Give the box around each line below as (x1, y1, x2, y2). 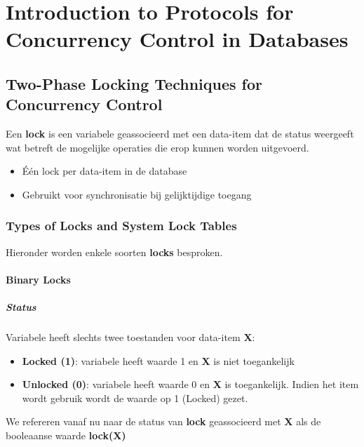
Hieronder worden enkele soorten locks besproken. (6, 244, 223, 259)
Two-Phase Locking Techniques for (6, 72, 262, 94)
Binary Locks (6, 272, 71, 286)
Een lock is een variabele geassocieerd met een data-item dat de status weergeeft (6, 126, 354, 141)
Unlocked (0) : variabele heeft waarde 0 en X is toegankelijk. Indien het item (22, 377, 359, 392)
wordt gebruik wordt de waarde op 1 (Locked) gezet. (22, 390, 248, 405)
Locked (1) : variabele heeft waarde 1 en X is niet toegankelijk (22, 353, 295, 368)
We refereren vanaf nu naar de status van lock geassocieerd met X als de (6, 414, 321, 429)
